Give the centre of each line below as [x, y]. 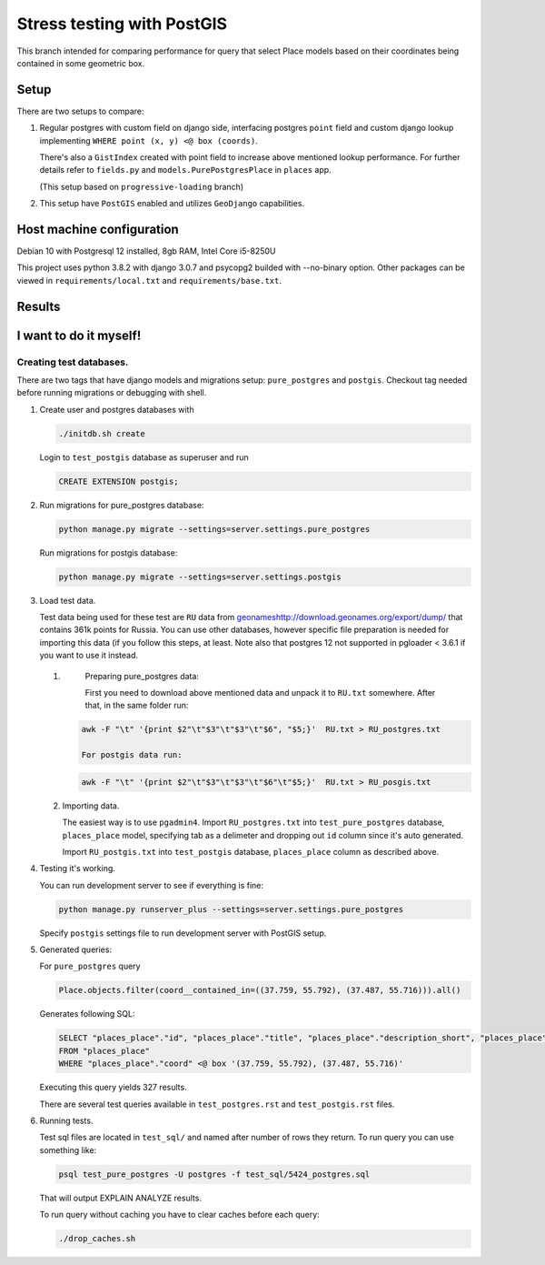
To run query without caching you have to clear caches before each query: [179, 1215]
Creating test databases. [73, 362]
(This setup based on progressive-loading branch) [142, 186]
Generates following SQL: [87, 1014]
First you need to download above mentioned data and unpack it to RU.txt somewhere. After [260, 693]
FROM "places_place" [104, 1051]
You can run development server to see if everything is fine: [151, 885]
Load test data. [68, 600]
